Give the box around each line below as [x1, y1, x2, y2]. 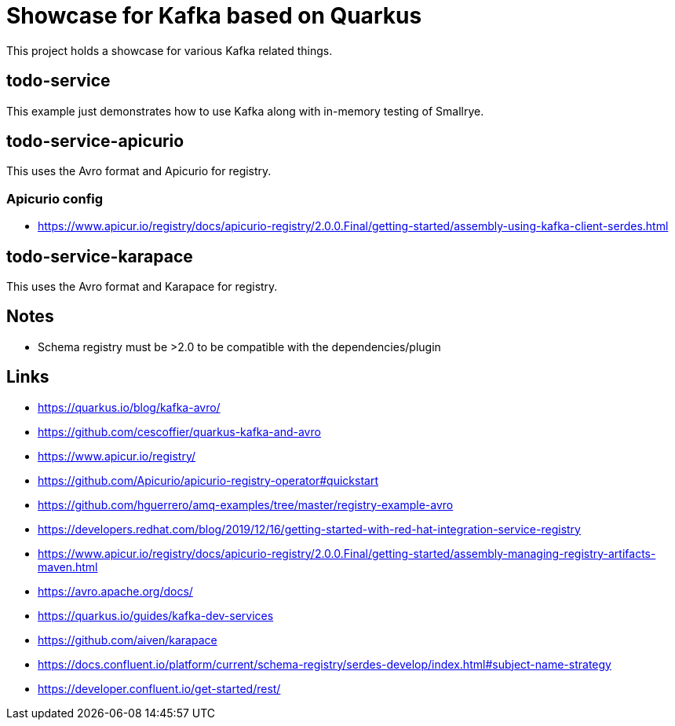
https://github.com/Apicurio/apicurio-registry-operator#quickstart [38, 473, 378, 487]
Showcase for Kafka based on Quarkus [6, 2, 422, 29]
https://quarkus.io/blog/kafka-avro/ [38, 400, 221, 414]
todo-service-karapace [6, 246, 193, 266]
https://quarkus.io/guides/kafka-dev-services [38, 608, 274, 622]
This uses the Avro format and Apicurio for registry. [6, 164, 272, 178]
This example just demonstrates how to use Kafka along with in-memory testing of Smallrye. [6, 104, 484, 118]
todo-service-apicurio [6, 131, 184, 152]
